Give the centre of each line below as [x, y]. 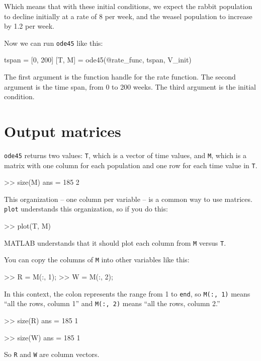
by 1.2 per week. [29, 26]
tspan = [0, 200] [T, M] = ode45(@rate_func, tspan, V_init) [98, 60]
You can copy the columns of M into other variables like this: [97, 260]
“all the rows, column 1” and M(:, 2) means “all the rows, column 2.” [112, 303]
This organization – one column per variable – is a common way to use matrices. [128, 199]
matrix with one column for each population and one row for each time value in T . [131, 165]
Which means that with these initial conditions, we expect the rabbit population [128, 6]
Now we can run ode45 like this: [54, 43]
